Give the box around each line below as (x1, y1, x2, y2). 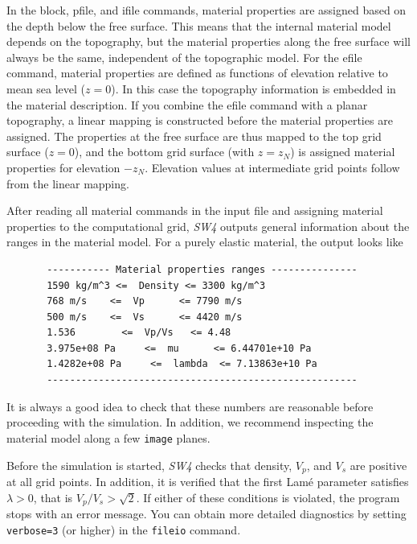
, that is (33, 488, 73, 505)
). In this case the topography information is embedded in (111, 80, 396, 97)
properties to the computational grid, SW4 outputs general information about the (6, 217, 410, 234)
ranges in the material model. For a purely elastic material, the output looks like (6, 233, 403, 250)
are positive (350, 456, 407, 473)
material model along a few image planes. (6, 429, 211, 446)
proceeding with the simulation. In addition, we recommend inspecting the (6, 414, 374, 431)
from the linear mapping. (6, 175, 129, 192)
